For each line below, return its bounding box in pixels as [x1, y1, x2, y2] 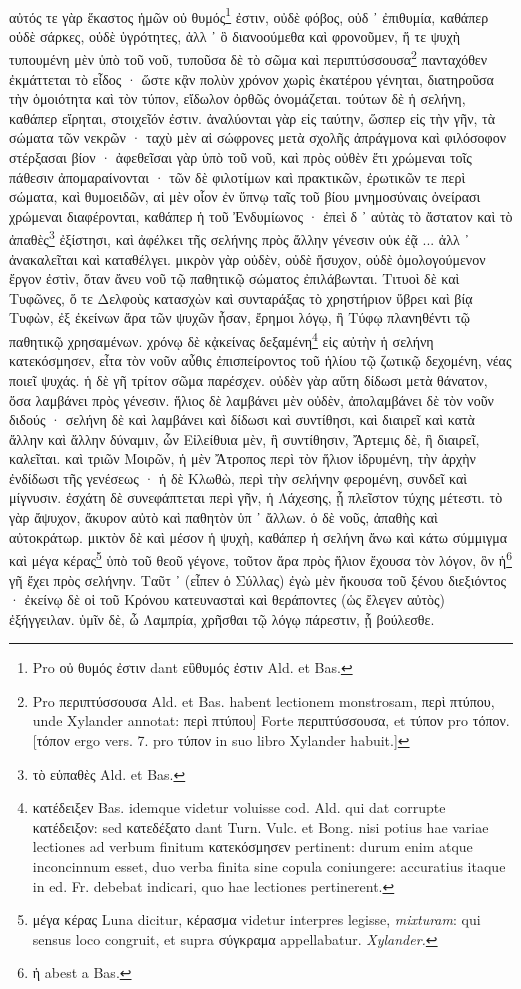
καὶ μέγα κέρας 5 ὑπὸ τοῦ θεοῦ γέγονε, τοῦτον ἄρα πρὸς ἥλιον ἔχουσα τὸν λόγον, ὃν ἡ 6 [9, 547, 512, 570]
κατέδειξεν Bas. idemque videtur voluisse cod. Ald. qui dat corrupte [32, 797, 446, 818]
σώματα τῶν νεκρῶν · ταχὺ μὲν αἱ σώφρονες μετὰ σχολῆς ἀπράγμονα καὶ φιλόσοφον [9, 127, 507, 148]
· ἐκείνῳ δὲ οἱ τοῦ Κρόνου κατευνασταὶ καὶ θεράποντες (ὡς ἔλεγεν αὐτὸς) [9, 589, 446, 610]
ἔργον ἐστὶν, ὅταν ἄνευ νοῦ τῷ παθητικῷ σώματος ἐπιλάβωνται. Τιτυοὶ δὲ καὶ [9, 268, 460, 289]
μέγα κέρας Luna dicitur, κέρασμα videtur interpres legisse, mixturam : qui [32, 909, 481, 930]
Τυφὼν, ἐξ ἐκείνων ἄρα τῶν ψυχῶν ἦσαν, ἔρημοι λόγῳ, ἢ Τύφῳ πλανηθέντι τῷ [9, 307, 470, 328]
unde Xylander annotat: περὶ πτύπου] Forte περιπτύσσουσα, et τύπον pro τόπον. [32, 710, 510, 731]
